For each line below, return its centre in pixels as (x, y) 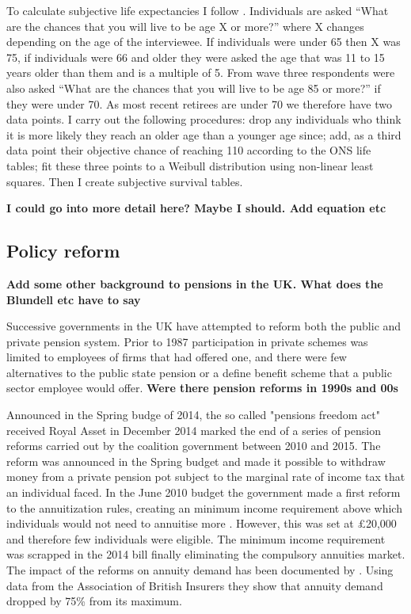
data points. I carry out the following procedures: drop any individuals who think (204, 119)
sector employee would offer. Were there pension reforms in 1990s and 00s (202, 388)
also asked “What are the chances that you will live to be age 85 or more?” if (194, 88)
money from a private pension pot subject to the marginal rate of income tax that (206, 477)
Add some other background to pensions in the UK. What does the (195, 283)
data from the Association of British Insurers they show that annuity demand (195, 585)
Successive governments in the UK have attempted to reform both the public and (204, 326)
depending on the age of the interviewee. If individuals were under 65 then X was (204, 42)
